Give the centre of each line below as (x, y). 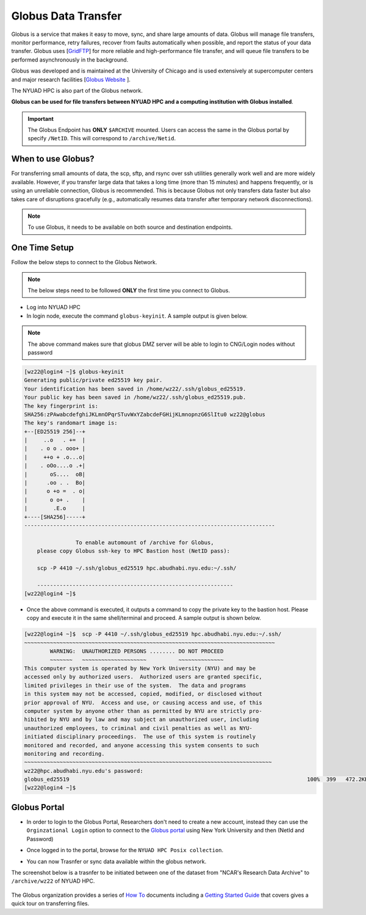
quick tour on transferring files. (50, 903)
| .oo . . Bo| (55, 483)
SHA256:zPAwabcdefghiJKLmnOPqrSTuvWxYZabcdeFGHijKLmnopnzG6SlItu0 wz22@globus (145, 414)
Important (41, 118)
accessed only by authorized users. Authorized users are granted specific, (143, 677)
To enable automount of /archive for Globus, (145, 542)
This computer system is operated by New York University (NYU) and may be (140, 669)
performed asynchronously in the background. (70, 59)
